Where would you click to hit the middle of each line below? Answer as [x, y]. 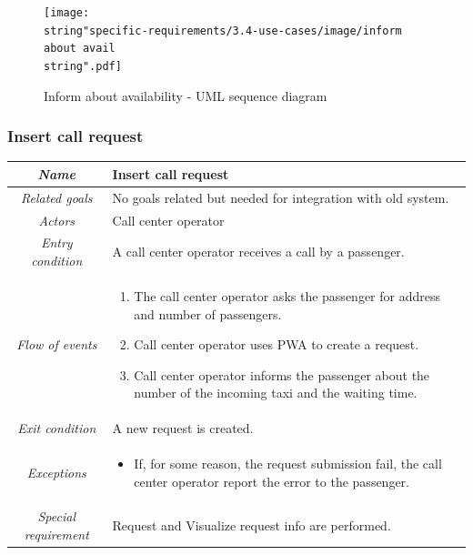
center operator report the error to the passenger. [272, 481]
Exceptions [56, 472]
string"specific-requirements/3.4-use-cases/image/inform [223, 30]
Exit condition [57, 428]
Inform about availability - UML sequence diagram [186, 95]
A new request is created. [183, 428]
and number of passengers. [208, 313]
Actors [57, 220]
